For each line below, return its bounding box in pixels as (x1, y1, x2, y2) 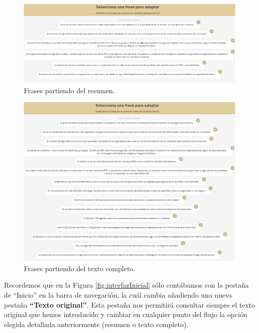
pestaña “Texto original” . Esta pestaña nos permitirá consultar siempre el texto (4, 299, 255, 310)
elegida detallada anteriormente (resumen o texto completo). (4, 319, 189, 329)
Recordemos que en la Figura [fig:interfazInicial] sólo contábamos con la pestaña (4, 280, 249, 290)
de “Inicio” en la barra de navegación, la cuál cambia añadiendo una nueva (4, 289, 232, 300)
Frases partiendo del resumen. (24, 85, 115, 95)
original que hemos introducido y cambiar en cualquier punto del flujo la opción (4, 309, 248, 320)
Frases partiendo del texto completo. (24, 263, 135, 273)
